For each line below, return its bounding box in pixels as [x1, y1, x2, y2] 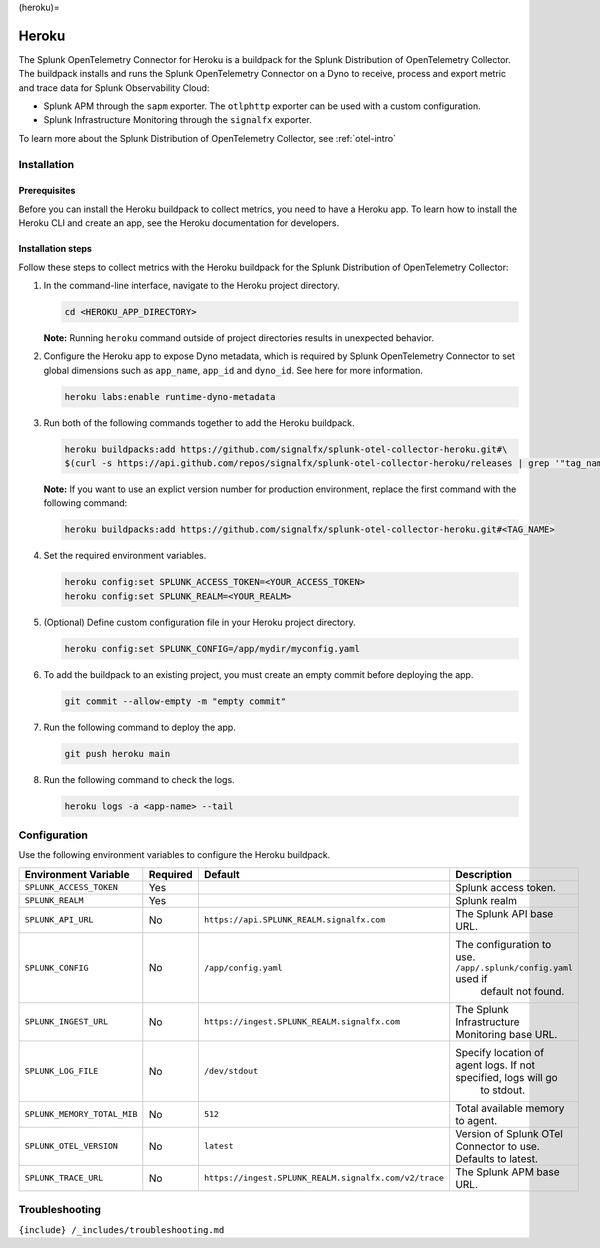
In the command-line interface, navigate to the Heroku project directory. [43, 279, 340, 291]
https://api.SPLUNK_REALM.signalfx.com [203, 915, 386, 925]
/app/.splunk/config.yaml [455, 962, 574, 973]
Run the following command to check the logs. [43, 773, 235, 785]
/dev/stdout [203, 1066, 259, 1077]
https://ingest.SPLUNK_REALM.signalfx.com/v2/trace [203, 1173, 445, 1184]
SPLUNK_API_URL [24, 915, 94, 925]
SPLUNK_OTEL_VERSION [24, 1141, 119, 1152]
